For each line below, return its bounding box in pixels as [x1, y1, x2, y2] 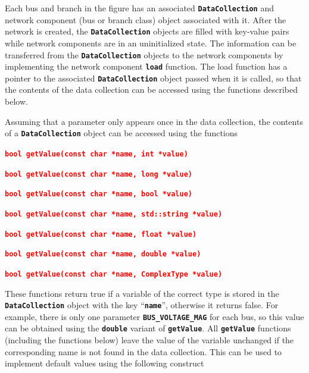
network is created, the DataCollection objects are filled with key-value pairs [5, 25, 289, 37]
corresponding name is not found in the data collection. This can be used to [5, 345, 282, 358]
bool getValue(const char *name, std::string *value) [5, 209, 223, 218]
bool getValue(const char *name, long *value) [5, 170, 192, 178]
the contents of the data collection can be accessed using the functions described [5, 83, 298, 96]
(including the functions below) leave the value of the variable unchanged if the [5, 334, 294, 346]
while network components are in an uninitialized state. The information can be [5, 36, 296, 49]
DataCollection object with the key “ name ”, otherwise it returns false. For [5, 299, 279, 311]
